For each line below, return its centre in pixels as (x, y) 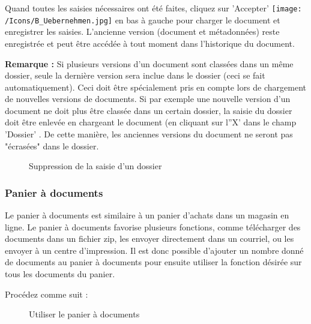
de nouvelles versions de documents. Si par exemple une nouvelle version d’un (148, 99)
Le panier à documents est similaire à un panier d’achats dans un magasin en (147, 215)
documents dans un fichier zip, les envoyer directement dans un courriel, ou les (149, 238)
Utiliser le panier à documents (84, 314)
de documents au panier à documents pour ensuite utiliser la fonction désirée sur (153, 262)
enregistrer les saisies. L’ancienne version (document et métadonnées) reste (142, 31)
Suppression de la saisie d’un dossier (95, 166)
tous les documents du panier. (60, 274)
